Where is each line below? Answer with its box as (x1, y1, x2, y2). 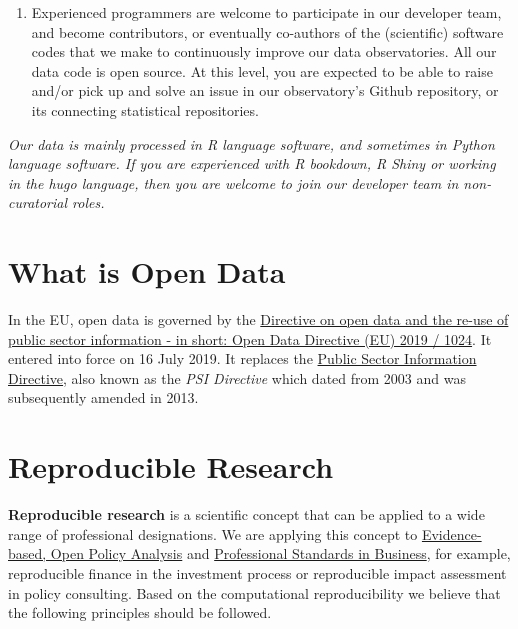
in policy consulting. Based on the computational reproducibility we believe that (8, 582, 501, 603)
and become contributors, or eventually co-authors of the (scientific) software (31, 21, 504, 42)
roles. (72, 192, 105, 213)
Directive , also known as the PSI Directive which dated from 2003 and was (8, 367, 466, 388)
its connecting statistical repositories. (31, 99, 259, 120)
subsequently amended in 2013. (8, 387, 199, 408)
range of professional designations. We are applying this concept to (8, 523, 418, 544)
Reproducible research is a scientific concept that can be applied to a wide (8, 504, 485, 525)
